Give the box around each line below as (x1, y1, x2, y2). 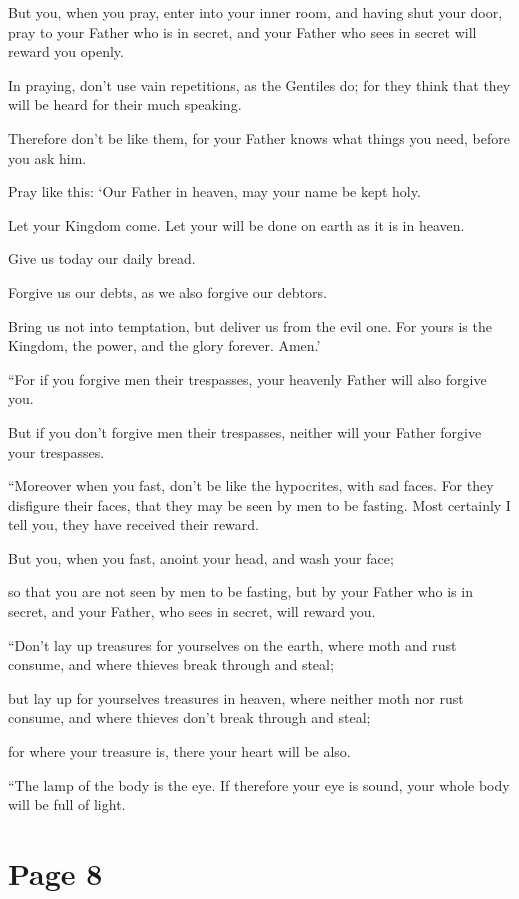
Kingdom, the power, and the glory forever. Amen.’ (8, 335, 321, 356)
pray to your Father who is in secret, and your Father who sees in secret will (8, 21, 477, 42)
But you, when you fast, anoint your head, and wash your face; (8, 547, 394, 568)
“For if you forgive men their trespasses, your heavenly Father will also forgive (8, 368, 487, 389)
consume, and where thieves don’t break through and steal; (8, 707, 371, 728)
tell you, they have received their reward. (8, 514, 259, 535)
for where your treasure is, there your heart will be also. (8, 741, 351, 762)
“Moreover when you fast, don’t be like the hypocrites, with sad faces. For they (8, 475, 494, 496)
